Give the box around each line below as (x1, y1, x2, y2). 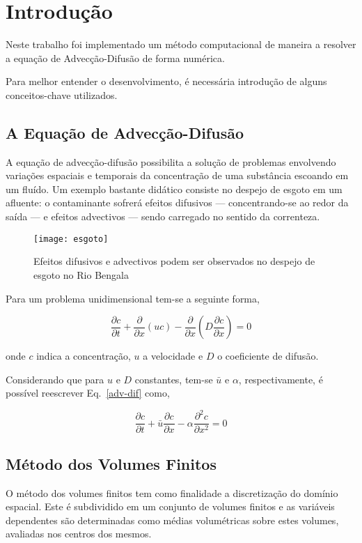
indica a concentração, (36, 349, 131, 363)
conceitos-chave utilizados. (6, 87, 118, 102)
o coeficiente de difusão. (217, 349, 319, 363)
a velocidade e (143, 349, 203, 363)
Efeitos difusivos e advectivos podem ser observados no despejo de (33, 254, 315, 268)
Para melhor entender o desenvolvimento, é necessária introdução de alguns (6, 74, 327, 89)
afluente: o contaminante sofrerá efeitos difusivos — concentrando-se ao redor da (6, 195, 349, 210)
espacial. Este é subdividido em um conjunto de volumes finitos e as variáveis (6, 499, 335, 514)
